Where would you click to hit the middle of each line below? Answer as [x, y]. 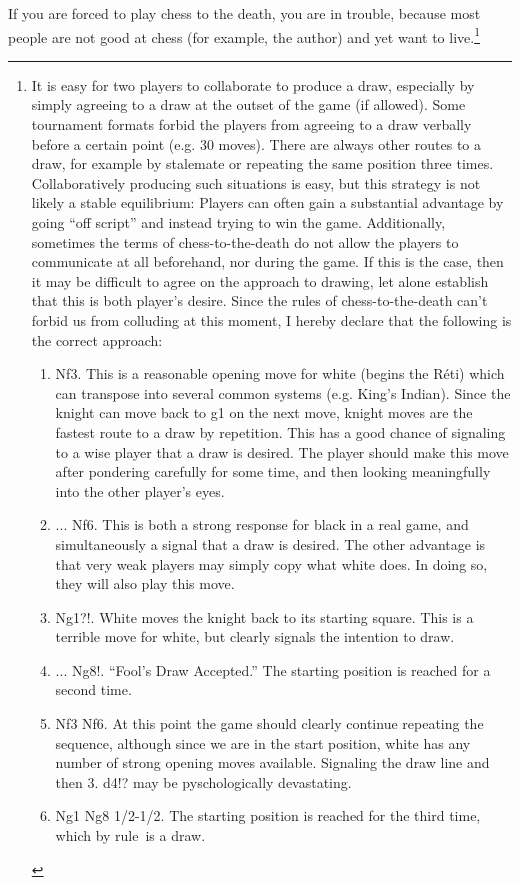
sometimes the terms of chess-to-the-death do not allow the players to [245, 241]
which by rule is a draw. [130, 835]
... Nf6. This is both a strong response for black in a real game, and [262, 524]
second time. [93, 689]
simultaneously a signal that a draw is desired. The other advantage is [270, 543]
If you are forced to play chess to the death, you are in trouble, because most [244, 13]
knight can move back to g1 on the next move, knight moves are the [264, 412]
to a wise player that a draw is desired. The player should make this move [282, 451]
